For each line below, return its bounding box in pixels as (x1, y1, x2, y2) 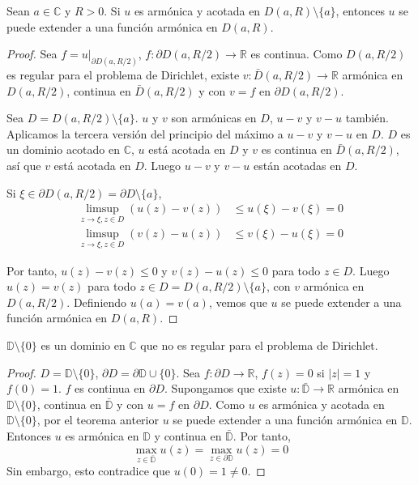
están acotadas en (254, 157, 342, 174)
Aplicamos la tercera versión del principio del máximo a (6, 125, 284, 142)
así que (6, 157, 41, 174)
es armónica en (65, 428, 139, 445)
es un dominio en (41, 337, 126, 354)
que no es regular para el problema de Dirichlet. (140, 337, 378, 354)
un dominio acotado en (6, 141, 121, 158)
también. (345, 109, 389, 126)
